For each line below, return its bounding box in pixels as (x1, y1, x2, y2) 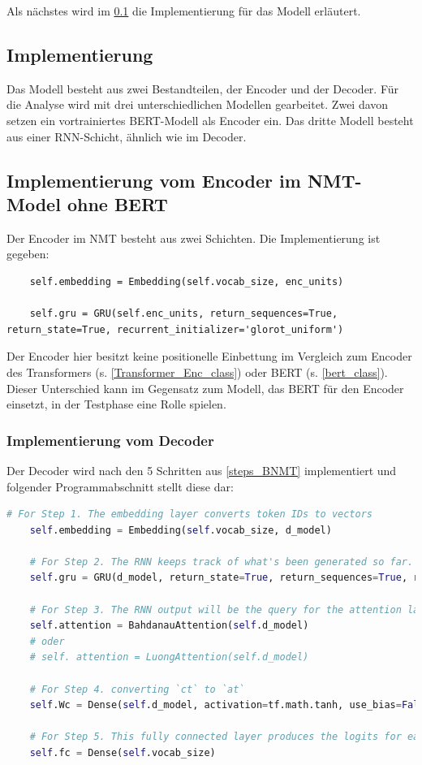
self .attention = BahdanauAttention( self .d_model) (29, 620, 309, 632)
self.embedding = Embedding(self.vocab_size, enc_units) (29, 275, 344, 287)
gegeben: (6, 245, 50, 262)
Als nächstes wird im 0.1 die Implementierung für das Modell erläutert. (6, 2, 361, 19)
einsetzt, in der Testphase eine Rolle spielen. (6, 395, 226, 413)
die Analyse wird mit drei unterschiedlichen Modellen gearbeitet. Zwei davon (6, 96, 389, 113)
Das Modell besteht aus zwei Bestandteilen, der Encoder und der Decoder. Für (6, 80, 399, 97)
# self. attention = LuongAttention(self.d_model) (29, 651, 309, 663)
